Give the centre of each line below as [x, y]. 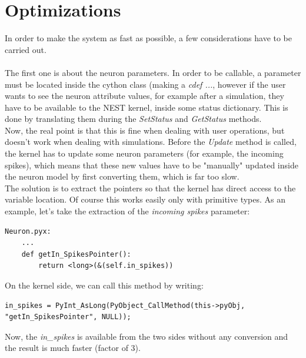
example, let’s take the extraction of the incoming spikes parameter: [127, 211]
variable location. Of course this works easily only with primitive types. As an [145, 199]
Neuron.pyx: [28, 231]
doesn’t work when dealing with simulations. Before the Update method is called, [151, 142]
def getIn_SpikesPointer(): [76, 254]
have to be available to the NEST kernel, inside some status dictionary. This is [147, 107]
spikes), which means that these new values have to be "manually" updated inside [152, 165]
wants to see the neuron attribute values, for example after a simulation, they [144, 96]
